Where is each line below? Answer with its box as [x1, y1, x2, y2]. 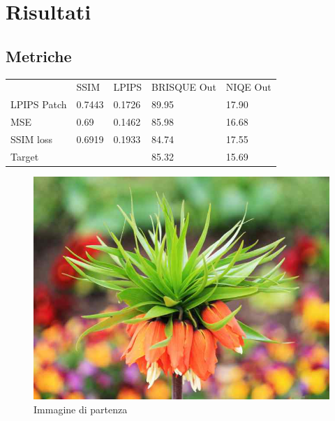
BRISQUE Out [151, 80, 216, 94]
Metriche [6, 45, 72, 66]
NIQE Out [225, 80, 271, 94]
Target [10, 149, 39, 163]
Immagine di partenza [33, 401, 128, 416]
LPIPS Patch [10, 97, 67, 112]
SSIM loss [10, 131, 53, 146]
